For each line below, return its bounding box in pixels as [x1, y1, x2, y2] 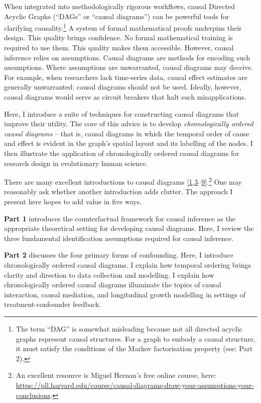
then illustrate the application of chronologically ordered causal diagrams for [4, 147, 239, 158]
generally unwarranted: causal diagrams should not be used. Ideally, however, [4, 82, 241, 92]
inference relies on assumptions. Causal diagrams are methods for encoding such [4, 52, 250, 62]
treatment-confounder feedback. [4, 299, 101, 309]
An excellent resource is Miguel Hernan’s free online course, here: [16, 370, 216, 380]
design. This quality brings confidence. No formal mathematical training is [4, 32, 233, 43]
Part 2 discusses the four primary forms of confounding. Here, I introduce [4, 250, 233, 260]
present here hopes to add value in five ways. [4, 196, 142, 206]
